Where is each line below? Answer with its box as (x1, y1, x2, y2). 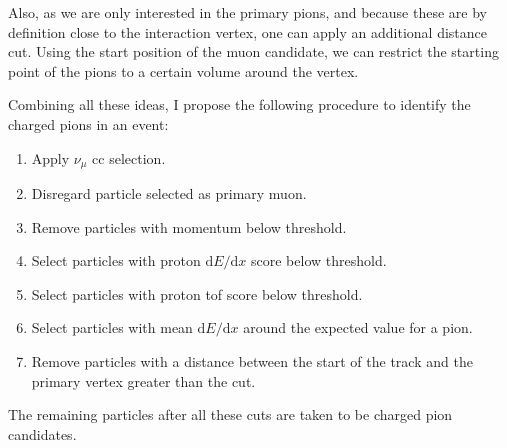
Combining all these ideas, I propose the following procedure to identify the (8, 94, 471, 115)
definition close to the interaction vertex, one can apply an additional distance (8, 21, 487, 42)
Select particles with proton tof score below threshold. (31, 283, 363, 304)
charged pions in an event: (8, 113, 169, 134)
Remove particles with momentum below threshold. (31, 216, 347, 237)
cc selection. (92, 147, 166, 168)
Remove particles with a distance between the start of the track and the (31, 350, 473, 371)
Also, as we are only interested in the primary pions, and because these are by (8, 2, 487, 22)
